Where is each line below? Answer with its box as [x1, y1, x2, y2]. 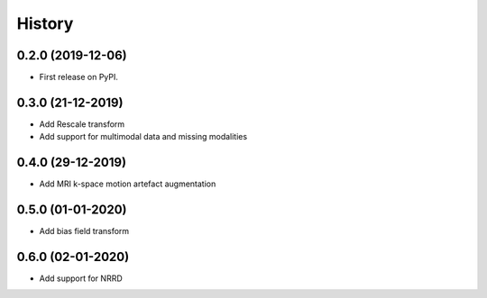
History [16, 14, 74, 33]
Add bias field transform [39, 226, 130, 237]
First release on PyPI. [39, 72, 119, 83]
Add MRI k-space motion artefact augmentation [39, 178, 216, 189]
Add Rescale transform [39, 118, 125, 130]
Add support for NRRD [39, 273, 123, 284]
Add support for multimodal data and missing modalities [39, 131, 248, 142]
